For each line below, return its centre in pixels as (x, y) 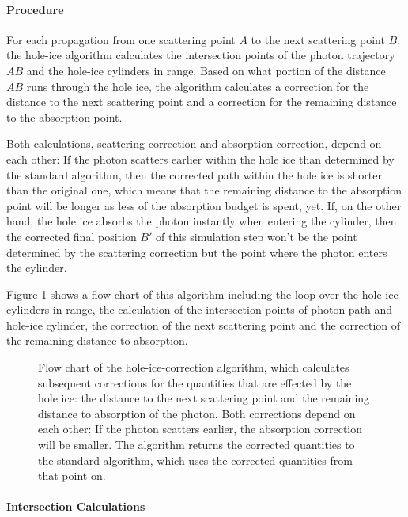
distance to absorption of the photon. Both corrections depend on (197, 413)
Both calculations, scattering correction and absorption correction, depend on (194, 143)
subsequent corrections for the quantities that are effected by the (195, 382)
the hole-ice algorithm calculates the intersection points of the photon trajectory (201, 55)
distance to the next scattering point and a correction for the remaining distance (202, 102)
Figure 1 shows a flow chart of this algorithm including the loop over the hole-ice (202, 294)
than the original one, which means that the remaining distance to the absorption (204, 190)
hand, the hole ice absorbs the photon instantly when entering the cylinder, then (202, 221)
